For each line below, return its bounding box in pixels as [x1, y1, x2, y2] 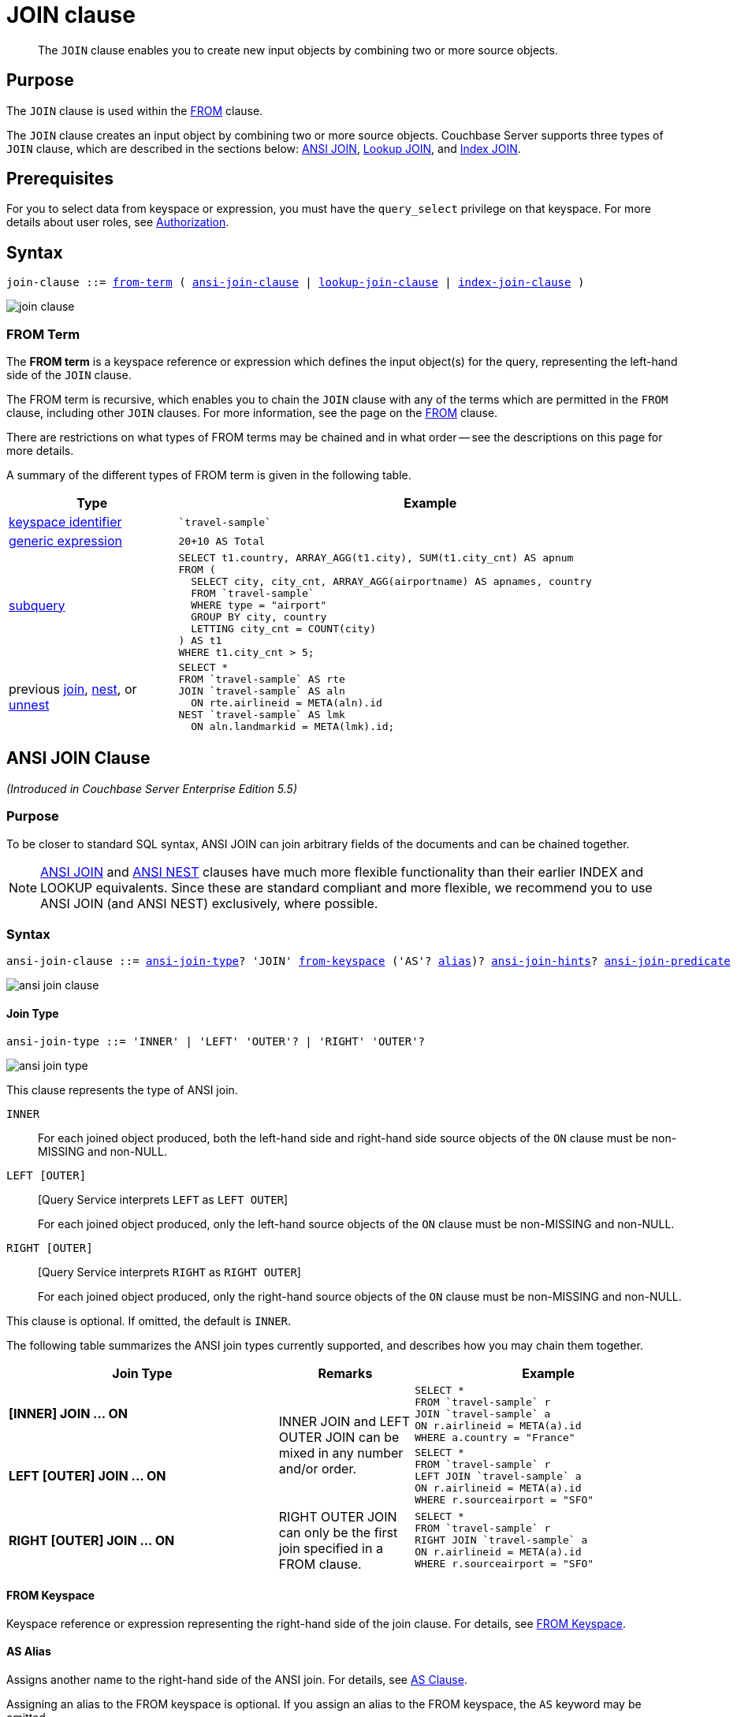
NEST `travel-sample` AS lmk [178, 709, 345, 721]
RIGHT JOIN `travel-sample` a [415, 1534, 588, 1547]
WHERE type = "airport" [191, 599, 327, 612]
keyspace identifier [9, 514, 122, 531]
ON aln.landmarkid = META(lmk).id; [191, 721, 395, 733]
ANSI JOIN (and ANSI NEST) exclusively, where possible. [40, 895, 378, 911]
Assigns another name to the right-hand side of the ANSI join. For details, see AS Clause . [6, 1673, 467, 1687]
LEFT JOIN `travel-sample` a [415, 1469, 582, 1482]
